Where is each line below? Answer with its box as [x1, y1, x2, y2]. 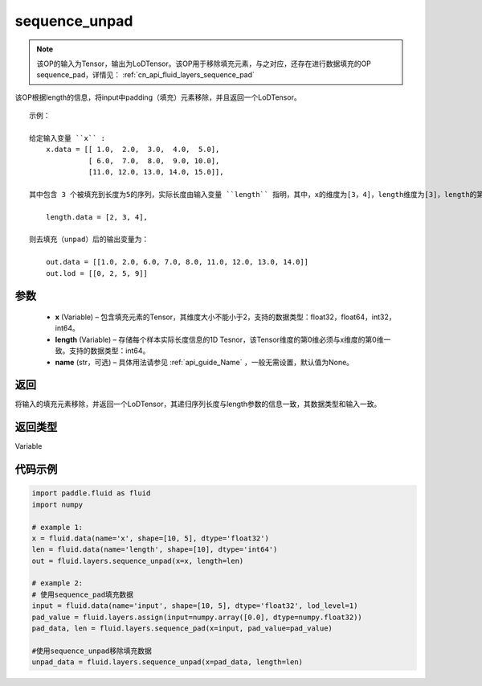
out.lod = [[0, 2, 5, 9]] [45, 269, 149, 277]
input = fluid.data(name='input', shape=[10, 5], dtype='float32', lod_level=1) [31, 602, 358, 610]
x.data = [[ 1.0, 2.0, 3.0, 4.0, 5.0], [45, 145, 220, 154]
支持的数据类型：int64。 [68, 346, 150, 355]
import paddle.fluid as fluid [31, 489, 151, 498]
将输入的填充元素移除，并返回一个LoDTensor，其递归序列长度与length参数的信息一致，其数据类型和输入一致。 [14, 399, 382, 409]
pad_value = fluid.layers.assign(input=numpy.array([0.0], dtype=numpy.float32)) [31, 612, 363, 622]
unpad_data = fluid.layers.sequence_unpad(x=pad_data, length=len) [31, 658, 304, 667]
